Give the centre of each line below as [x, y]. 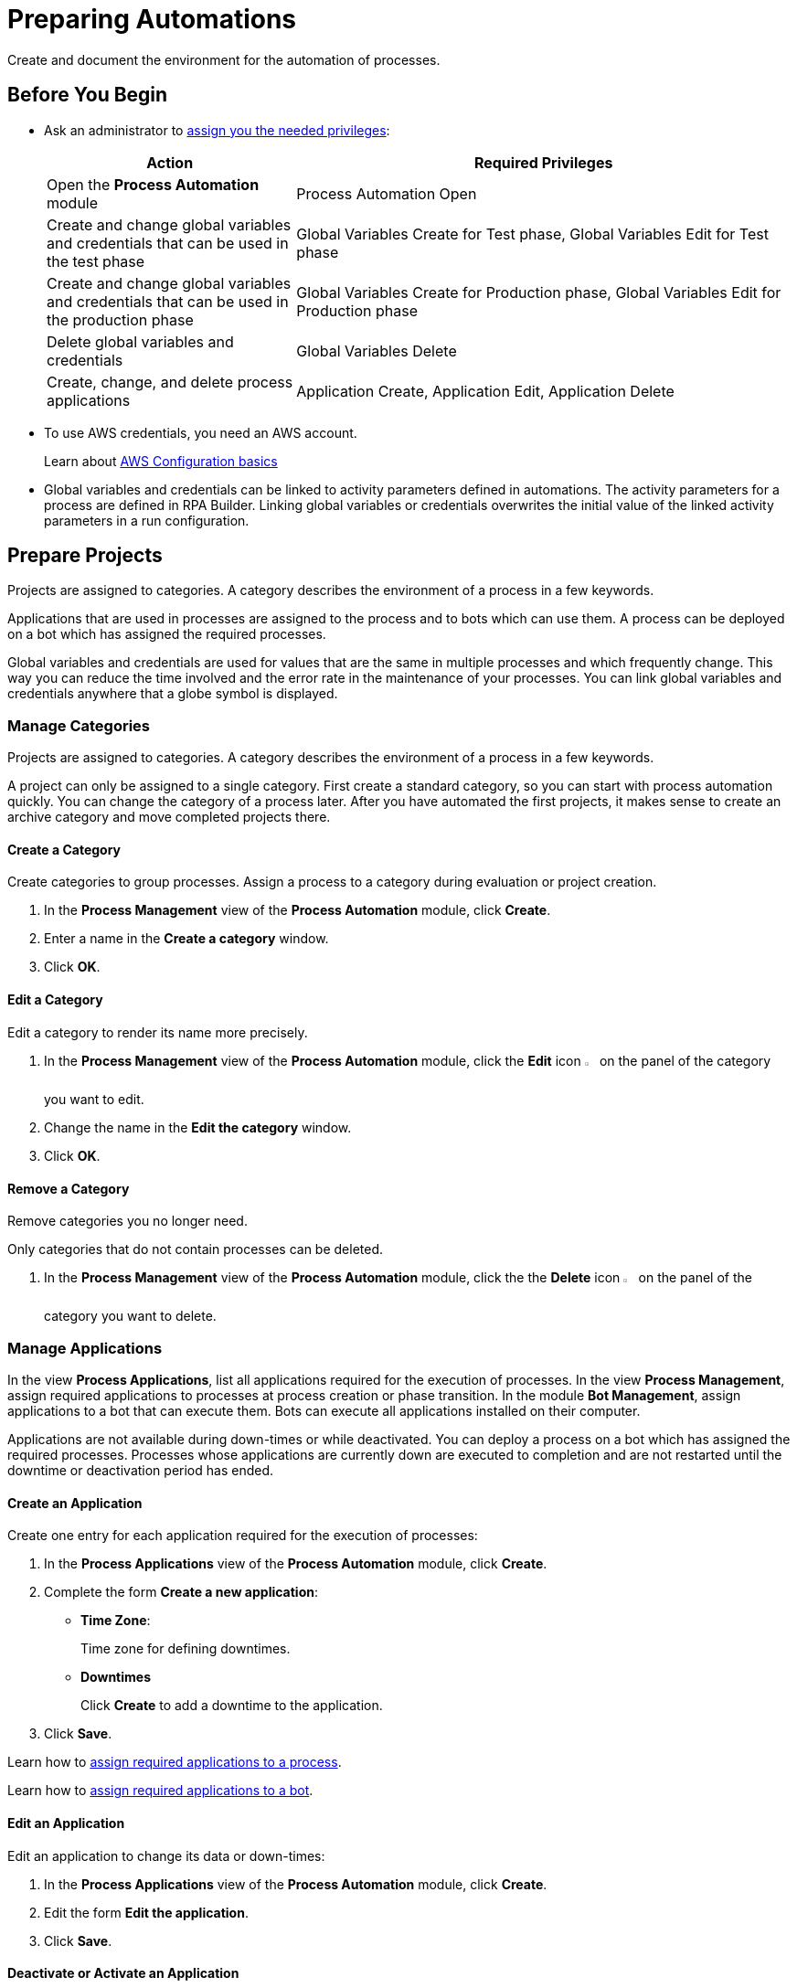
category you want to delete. [130, 1316]
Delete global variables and [140, 341]
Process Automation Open [387, 193]
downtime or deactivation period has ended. [140, 1471]
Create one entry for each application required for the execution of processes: [243, 1536]
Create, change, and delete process [170, 382]
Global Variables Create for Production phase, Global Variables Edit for [539, 292]
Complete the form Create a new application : [181, 1592]
